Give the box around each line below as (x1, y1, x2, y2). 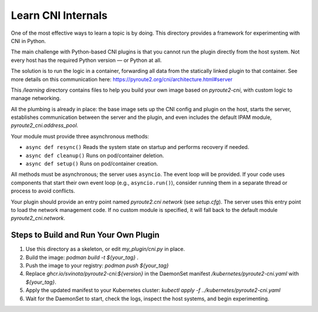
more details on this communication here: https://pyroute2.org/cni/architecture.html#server (11, 75, 233, 82)
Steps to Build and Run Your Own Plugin (11, 230, 160, 240)
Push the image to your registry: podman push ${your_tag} (25, 262, 169, 269)
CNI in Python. (11, 37, 47, 44)
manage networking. (11, 95, 61, 102)
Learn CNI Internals (11, 9, 108, 22)
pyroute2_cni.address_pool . (11, 122, 79, 129)
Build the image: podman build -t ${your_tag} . (25, 254, 139, 261)
